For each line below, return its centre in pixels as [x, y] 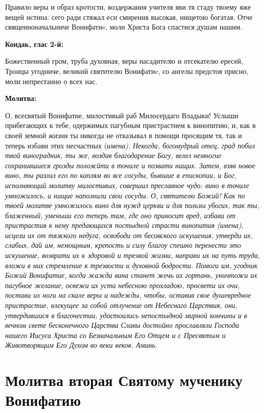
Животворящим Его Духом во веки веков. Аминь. [81, 345]
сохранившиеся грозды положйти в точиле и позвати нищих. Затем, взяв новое [130, 165]
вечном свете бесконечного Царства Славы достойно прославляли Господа [122, 325]
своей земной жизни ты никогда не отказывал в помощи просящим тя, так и [124, 135]
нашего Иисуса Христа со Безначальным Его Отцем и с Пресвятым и [115, 335]
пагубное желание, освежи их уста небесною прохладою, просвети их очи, [123, 285]
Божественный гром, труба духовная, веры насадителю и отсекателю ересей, [124, 61]
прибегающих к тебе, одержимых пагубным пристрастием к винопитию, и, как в [130, 125]
